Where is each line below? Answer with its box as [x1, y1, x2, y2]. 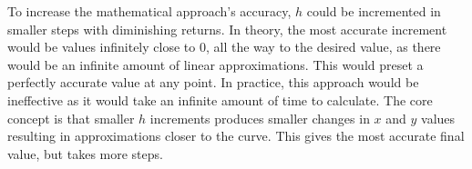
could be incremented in [306, 2, 441, 20]
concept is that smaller [7, 108, 135, 127]
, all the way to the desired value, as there [205, 37, 441, 56]
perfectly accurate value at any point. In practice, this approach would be [7, 73, 419, 92]
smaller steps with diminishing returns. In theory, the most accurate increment [7, 19, 447, 38]
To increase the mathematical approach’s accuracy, [7, 2, 292, 20]
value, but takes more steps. [7, 144, 163, 163]
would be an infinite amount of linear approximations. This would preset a [7, 55, 424, 74]
